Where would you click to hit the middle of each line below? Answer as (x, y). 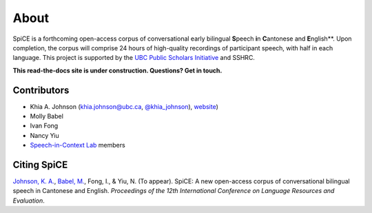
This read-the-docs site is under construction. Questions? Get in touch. (117, 70)
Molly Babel (46, 116)
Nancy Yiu (44, 135)
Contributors (41, 90)
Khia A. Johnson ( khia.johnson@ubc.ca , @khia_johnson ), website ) (124, 106)
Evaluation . (29, 201)
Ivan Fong (44, 126)
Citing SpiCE (40, 165)
